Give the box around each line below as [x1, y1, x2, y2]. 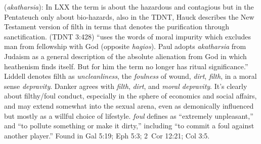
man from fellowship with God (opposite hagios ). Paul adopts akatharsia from [4, 41, 246, 52]
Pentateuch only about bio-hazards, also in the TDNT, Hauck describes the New [4, 11, 254, 22]
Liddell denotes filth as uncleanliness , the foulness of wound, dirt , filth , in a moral [4, 71, 257, 81]
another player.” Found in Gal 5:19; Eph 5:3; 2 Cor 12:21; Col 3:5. [4, 130, 210, 140]
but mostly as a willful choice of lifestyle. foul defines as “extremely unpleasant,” [4, 110, 253, 121]
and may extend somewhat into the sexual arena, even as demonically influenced [4, 100, 254, 111]
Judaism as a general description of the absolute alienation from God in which [4, 51, 247, 61]
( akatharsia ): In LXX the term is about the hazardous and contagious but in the [4, 2, 254, 12]
